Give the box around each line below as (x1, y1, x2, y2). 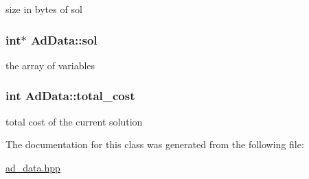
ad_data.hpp (5, 160, 60, 174)
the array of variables (5, 58, 95, 72)
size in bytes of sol (5, 2, 82, 16)
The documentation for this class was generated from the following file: (5, 137, 304, 152)
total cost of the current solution (5, 114, 143, 128)
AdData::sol (30, 31, 98, 48)
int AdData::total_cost (5, 87, 135, 104)
